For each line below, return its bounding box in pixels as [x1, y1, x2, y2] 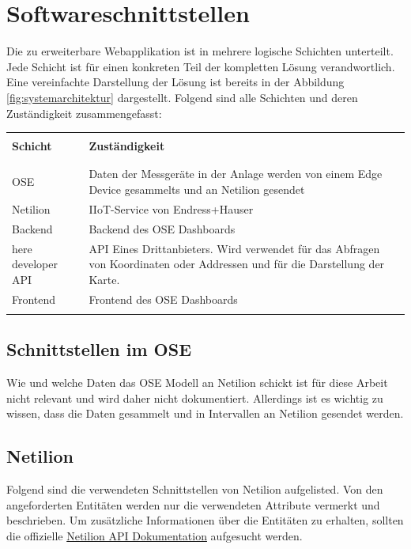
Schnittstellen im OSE [6, 337, 192, 362]
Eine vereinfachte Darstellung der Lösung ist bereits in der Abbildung [6, 74, 345, 90]
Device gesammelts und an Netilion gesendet [89, 181, 305, 198]
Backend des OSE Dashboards [89, 220, 236, 237]
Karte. [89, 271, 120, 287]
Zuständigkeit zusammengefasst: [6, 104, 162, 121]
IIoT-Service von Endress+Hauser [89, 200, 254, 217]
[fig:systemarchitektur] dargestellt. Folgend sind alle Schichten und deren [6, 89, 358, 105]
